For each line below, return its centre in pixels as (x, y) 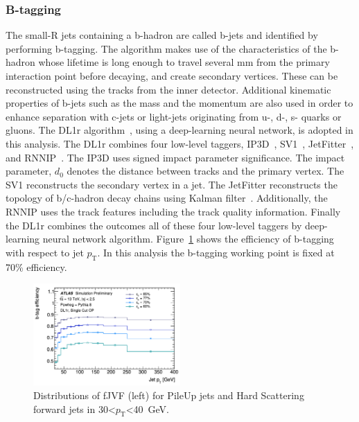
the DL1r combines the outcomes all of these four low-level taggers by (154, 225)
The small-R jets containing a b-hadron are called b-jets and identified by (162, 35)
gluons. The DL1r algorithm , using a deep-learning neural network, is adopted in (179, 130)
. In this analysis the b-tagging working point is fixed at (216, 252)
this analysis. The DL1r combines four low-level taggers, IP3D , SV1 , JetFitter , (180, 143)
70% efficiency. (36, 266)
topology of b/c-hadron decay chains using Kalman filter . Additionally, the (167, 198)
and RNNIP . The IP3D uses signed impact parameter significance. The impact (175, 157)
